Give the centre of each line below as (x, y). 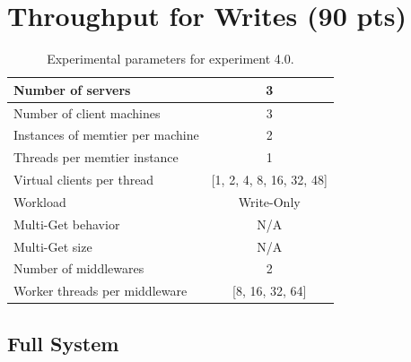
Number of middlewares (79, 268)
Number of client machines (87, 112)
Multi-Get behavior (67, 224)
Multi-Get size (53, 246)
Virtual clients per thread (84, 180)
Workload (40, 201)
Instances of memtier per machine (106, 135)
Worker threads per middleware (101, 291)
